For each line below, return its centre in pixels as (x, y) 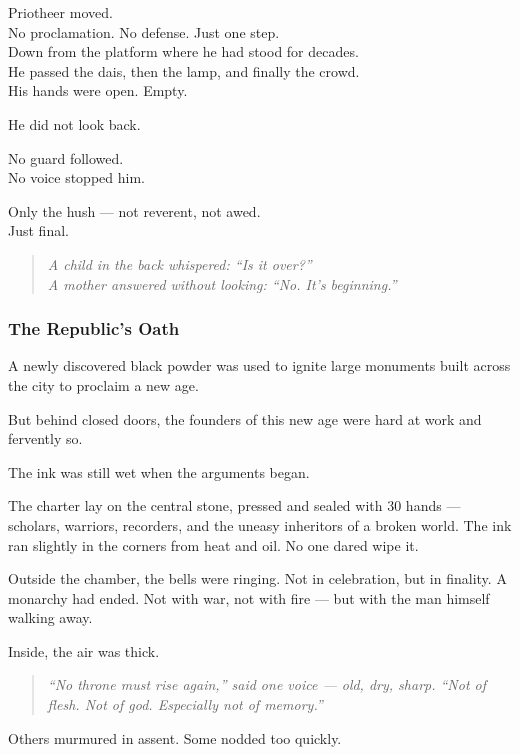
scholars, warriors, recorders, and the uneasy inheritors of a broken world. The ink (260, 524)
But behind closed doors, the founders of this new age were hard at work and (245, 418)
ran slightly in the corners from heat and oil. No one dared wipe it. (213, 544)
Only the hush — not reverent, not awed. (134, 210)
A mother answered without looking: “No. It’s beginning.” (222, 283)
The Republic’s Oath (94, 328)
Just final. (38, 230)
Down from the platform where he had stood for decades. (183, 51)
